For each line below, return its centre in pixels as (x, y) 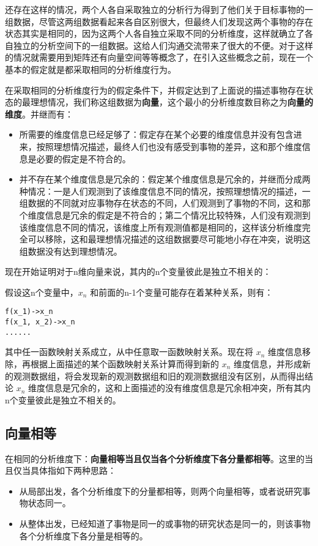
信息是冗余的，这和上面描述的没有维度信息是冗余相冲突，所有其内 (178, 388)
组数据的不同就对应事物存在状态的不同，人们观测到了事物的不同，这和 (161, 203)
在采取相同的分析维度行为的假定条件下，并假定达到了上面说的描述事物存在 (155, 90)
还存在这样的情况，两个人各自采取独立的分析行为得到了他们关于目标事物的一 (159, 9)
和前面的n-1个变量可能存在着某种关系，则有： (182, 292)
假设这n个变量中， (42, 292)
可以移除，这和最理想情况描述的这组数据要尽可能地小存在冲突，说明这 (169, 239)
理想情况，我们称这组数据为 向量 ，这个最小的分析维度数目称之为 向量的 (172, 102)
